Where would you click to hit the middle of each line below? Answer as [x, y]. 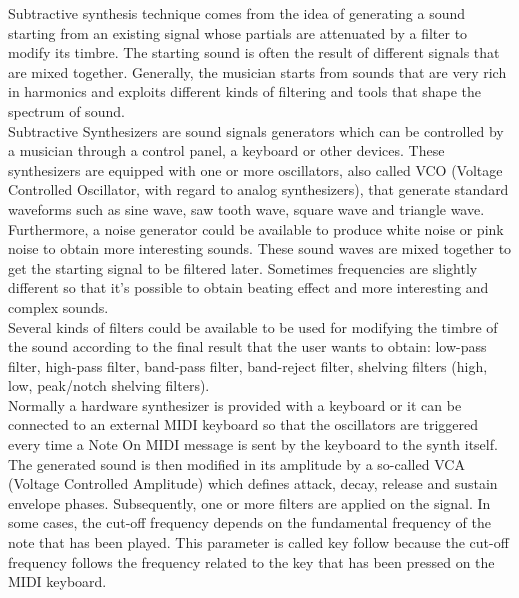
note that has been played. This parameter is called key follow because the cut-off [258, 542]
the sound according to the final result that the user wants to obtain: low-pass [247, 346]
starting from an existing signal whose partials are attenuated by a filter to [238, 32]
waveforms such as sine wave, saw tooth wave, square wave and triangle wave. [246, 208]
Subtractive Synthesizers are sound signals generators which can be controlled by [256, 130]
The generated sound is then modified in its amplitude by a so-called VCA [236, 463]
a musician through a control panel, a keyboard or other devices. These [226, 150]
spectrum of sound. [66, 110]
